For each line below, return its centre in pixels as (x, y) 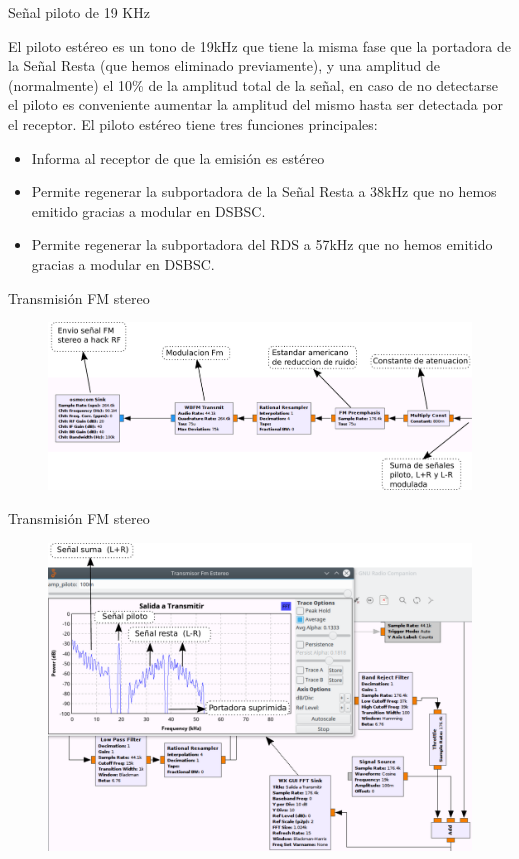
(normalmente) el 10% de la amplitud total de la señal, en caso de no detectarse (253, 84)
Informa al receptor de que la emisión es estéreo (178, 157)
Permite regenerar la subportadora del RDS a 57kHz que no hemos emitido (262, 244)
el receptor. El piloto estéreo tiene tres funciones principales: (193, 123)
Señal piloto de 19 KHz (79, 12)
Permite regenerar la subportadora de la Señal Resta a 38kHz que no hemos (264, 191)
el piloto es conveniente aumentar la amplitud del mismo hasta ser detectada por (256, 104)
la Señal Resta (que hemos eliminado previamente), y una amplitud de (224, 65)
